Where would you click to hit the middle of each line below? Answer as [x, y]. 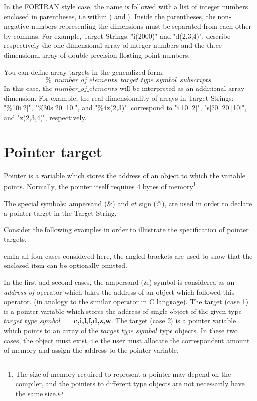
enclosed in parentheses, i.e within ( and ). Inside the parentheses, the [110, 16]
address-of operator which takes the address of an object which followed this [119, 291]
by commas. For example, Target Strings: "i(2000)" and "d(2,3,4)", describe [117, 35]
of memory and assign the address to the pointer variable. [91, 350]
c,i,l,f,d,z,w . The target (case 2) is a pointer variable [155, 321]
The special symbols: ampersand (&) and [66, 203]
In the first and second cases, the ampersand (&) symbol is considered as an [119, 282]
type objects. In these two [198, 331]
